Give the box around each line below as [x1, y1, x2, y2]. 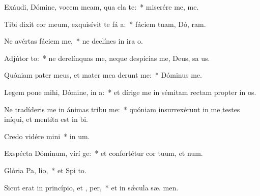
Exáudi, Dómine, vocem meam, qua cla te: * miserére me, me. [4, 2, 199, 12]
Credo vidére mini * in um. [4, 130, 90, 141]
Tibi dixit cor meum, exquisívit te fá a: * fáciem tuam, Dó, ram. [4, 18, 206, 29]
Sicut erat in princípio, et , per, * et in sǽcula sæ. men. [4, 182, 179, 192]
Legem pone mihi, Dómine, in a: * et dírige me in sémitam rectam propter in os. [4, 86, 256, 97]
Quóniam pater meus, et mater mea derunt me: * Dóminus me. [4, 70, 202, 80]
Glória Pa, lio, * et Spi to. [4, 165, 86, 175]
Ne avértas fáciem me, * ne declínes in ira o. [4, 36, 143, 46]
